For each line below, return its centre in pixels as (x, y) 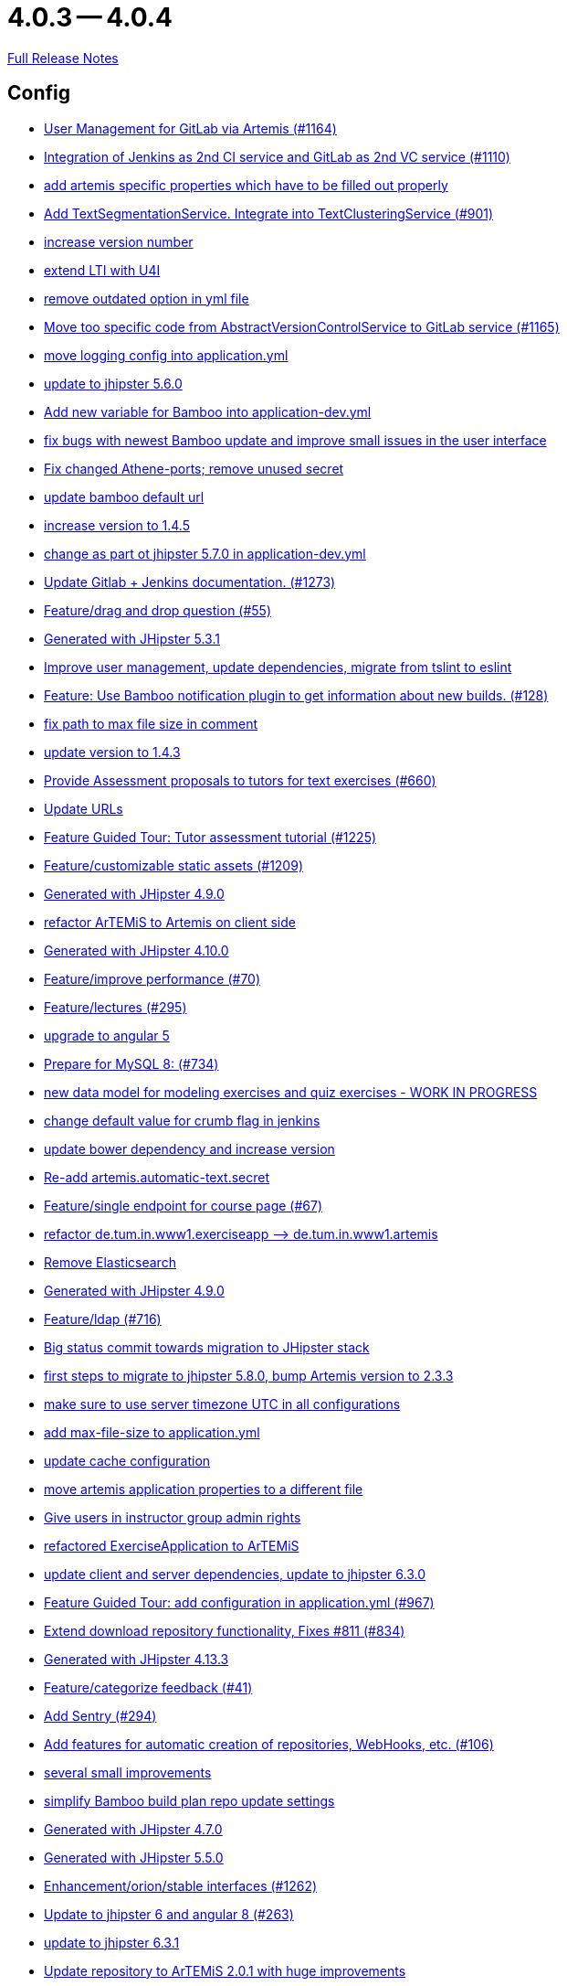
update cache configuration (127, 1460)
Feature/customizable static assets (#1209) (173, 865)
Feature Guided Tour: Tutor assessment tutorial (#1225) (210, 837)
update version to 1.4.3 (112, 752)
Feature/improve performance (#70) (152, 978)
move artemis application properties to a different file (204, 1489)
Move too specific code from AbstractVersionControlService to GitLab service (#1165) (302, 326)
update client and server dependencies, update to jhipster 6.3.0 (235, 1574)
